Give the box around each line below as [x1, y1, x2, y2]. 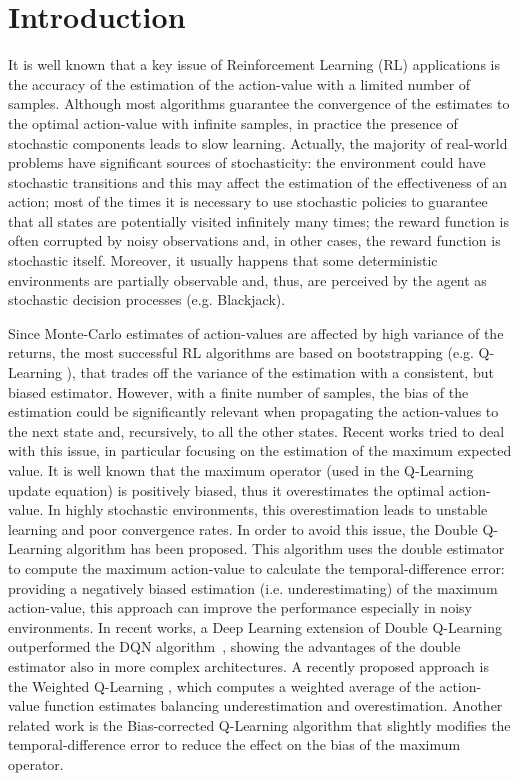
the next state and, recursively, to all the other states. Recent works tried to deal [8, 420, 505, 441]
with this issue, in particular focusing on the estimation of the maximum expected [8, 440, 512, 461]
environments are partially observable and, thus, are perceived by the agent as [8, 269, 487, 290]
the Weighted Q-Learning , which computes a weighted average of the [8, 675, 435, 696]
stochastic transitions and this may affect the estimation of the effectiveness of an [8, 171, 508, 192]
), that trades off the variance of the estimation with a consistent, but [66, 362, 494, 383]
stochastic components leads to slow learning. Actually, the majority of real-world [8, 132, 508, 153]
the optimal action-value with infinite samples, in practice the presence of [8, 112, 458, 133]
